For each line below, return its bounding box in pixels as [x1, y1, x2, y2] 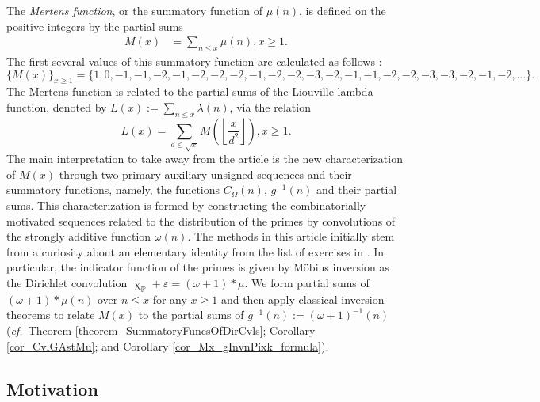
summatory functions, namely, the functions [6, 181, 220, 198]
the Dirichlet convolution [6, 275, 128, 290]
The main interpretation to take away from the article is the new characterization [6, 150, 403, 167]
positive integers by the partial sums [6, 17, 183, 34]
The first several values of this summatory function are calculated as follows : [6, 53, 382, 70]
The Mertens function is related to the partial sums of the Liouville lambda [6, 83, 373, 100]
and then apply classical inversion [220, 290, 385, 307]
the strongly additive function [6, 228, 151, 245]
